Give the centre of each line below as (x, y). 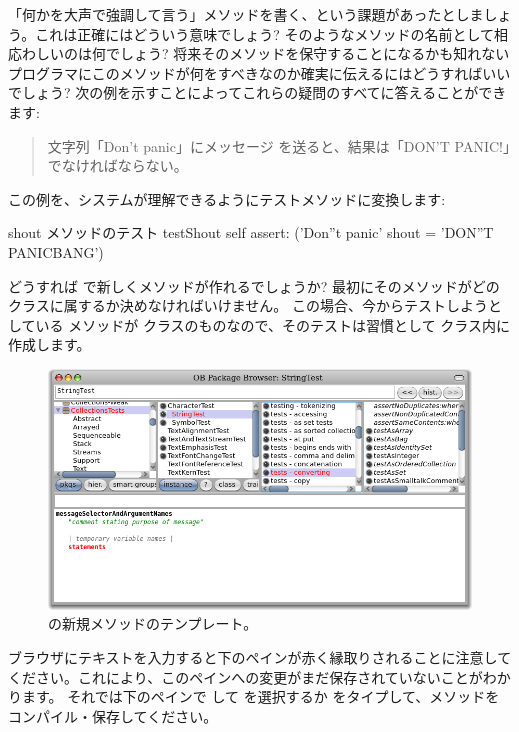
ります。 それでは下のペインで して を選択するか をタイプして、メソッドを (254, 696)
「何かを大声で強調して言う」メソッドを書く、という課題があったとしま (246, 14)
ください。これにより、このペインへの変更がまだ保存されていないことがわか (259, 676)
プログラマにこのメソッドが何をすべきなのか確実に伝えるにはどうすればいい (259, 72)
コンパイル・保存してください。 (113, 715)
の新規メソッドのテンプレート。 (153, 623)
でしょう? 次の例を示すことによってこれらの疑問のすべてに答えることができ (257, 92)
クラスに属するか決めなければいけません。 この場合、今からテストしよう (248, 305)
